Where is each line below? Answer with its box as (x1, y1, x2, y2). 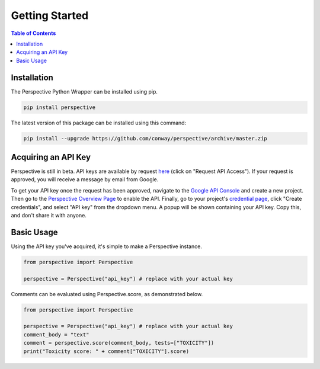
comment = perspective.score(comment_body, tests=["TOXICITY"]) (23, 339, 215, 346)
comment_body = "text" (23, 331, 89, 338)
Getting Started (11, 9, 89, 22)
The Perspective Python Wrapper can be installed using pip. (11, 88, 158, 95)
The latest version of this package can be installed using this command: (11, 119, 187, 126)
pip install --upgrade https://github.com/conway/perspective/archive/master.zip (23, 135, 268, 142)
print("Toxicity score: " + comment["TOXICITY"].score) (23, 348, 190, 355)
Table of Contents (11, 30, 56, 37)
